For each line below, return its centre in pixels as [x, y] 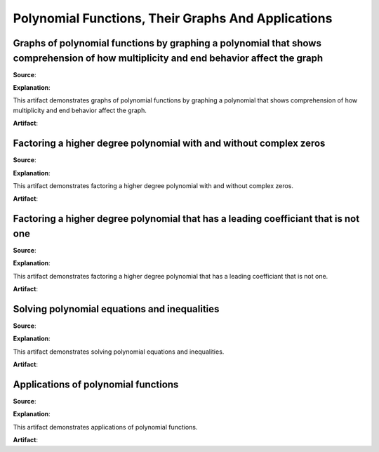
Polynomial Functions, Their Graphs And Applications [173, 18]
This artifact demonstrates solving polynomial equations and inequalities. [119, 352]
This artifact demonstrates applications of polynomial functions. [105, 427]
